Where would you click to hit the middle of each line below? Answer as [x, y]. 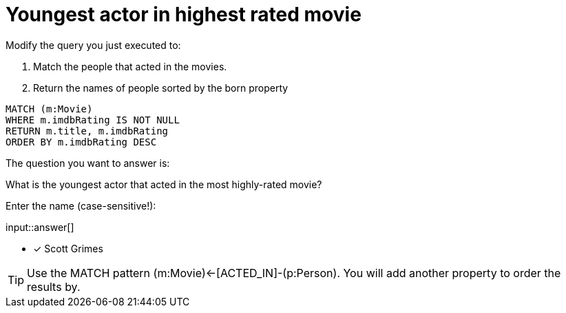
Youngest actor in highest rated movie [184, 14]
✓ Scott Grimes [68, 248]
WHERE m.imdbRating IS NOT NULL [93, 120]
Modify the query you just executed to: [93, 45]
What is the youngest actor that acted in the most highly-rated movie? [164, 184]
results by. [54, 286]
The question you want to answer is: [88, 163]
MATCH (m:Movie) [49, 109]
